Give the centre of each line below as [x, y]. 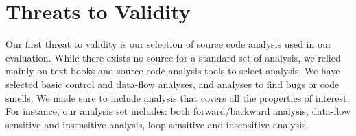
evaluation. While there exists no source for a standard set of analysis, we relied [173, 57]
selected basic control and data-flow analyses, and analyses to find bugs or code [173, 84]
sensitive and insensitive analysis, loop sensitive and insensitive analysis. [157, 124]
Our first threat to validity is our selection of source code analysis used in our [169, 44]
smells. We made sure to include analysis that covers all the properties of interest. [178, 97]
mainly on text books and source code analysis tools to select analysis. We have [173, 71]
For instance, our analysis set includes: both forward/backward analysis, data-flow [178, 111]
